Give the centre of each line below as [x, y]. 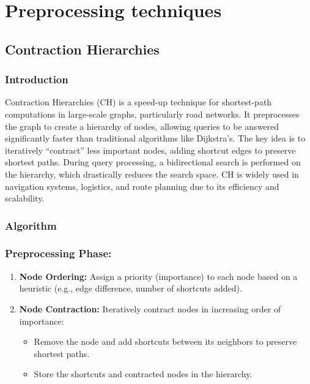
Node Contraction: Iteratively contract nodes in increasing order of [150, 308]
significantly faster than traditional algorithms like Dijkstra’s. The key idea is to [155, 138]
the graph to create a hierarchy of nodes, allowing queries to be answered [142, 126]
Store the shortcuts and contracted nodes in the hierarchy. [143, 374]
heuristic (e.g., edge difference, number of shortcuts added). [131, 288]
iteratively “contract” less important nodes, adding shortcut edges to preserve [150, 150]
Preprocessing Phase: [58, 253]
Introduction [37, 79]
